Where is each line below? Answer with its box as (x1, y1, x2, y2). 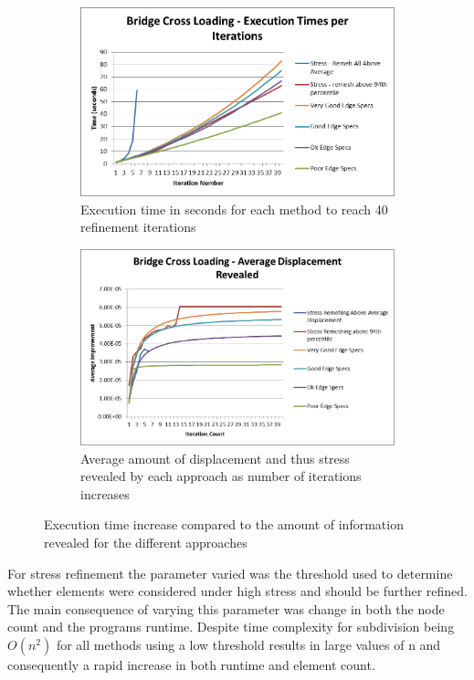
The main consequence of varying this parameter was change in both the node (7, 599, 445, 618)
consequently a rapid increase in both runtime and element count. (7, 655, 375, 675)
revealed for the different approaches (44, 533, 248, 552)
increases (80, 484, 130, 503)
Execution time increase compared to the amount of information (44, 515, 404, 534)
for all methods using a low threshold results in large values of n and (56, 635, 441, 654)
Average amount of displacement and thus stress (80, 448, 350, 467)
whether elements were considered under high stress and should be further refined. (7, 581, 468, 601)
